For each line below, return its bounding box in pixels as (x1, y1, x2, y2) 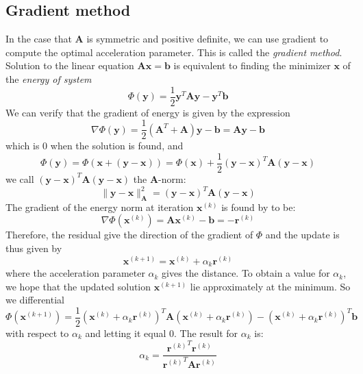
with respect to (5, 325, 69, 340)
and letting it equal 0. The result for (85, 325, 238, 340)
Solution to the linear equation (5, 58, 134, 73)
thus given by (5, 241, 62, 255)
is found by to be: (221, 199, 296, 214)
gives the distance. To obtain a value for (162, 266, 330, 280)
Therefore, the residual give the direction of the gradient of (5, 227, 253, 242)
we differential (5, 292, 64, 307)
